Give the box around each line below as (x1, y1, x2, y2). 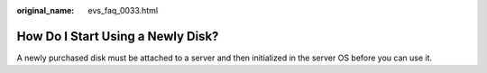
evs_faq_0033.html (87, 5, 158, 15)
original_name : (16, 5, 75, 15)
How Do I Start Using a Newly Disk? (16, 28, 219, 44)
